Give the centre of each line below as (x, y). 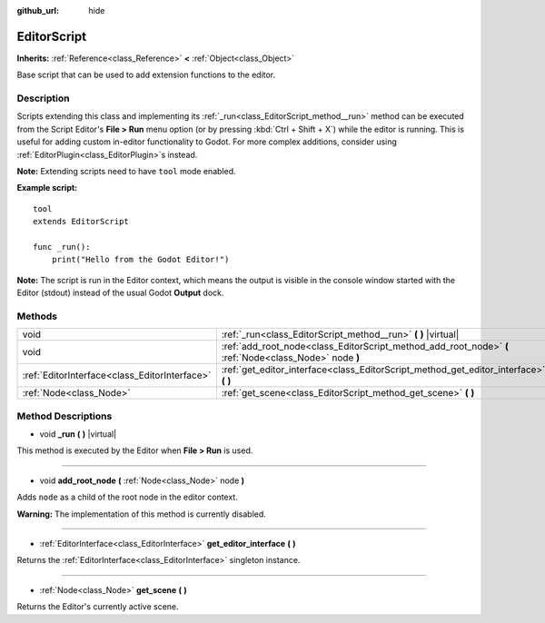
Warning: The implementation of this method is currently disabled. (142, 514)
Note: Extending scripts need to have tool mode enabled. (126, 171)
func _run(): (62, 247)
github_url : (38, 10)
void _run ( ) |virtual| (78, 434)
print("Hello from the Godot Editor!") (140, 260)
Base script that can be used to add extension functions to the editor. (146, 75)
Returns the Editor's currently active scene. (98, 607)
